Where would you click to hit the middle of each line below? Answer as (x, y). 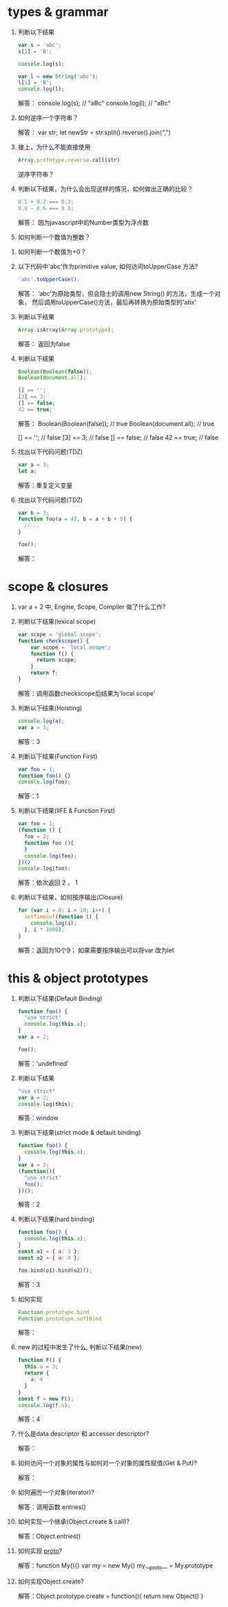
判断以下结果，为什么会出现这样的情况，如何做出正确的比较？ (105, 189)
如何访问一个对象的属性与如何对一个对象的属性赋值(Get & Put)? (107, 1463)
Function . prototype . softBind (60, 1318)
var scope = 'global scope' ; (60, 634)
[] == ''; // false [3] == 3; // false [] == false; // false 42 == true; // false (118, 437)
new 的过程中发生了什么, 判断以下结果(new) (80, 1347)
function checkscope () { (53, 641)
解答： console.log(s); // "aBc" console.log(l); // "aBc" (94, 103)
